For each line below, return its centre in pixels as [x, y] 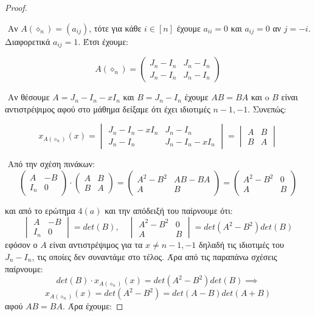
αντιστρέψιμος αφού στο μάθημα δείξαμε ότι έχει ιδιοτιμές [108, 108]
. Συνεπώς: [267, 108]
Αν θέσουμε [29, 97]
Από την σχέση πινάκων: [51, 164]
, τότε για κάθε [115, 28]
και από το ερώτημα [40, 210]
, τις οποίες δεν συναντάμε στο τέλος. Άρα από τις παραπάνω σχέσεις [154, 257]
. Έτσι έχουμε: [103, 41]
